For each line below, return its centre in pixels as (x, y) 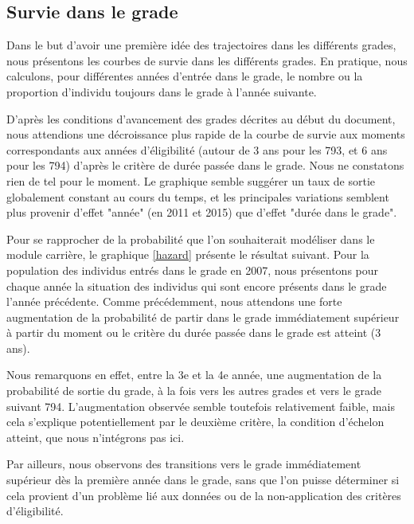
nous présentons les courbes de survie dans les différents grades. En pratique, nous (207, 60)
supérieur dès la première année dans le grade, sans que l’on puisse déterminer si (203, 480)
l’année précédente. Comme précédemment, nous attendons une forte (174, 301)
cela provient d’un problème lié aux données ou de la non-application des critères (204, 495)
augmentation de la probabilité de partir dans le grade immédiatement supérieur (203, 317)
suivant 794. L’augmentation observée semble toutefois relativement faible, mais (201, 406)
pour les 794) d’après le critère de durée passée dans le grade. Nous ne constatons (205, 165)
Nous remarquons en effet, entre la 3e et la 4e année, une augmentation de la (194, 375)
